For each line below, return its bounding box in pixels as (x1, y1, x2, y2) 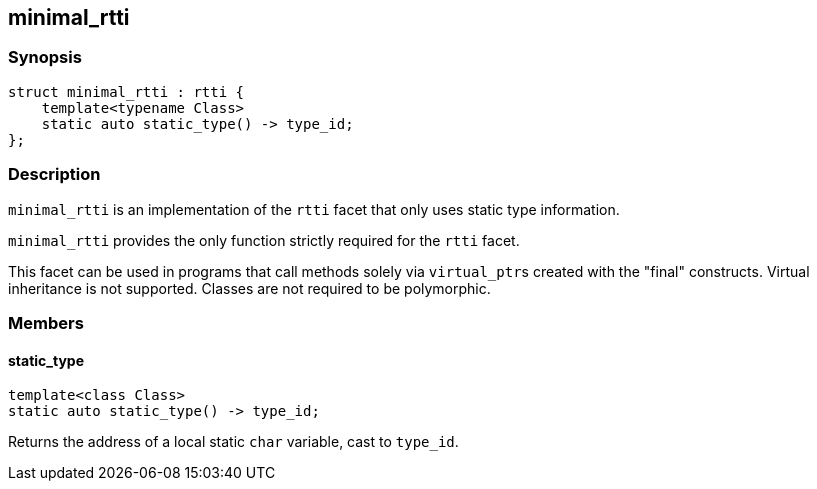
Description (8, 164, 101, 185)
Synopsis (8, 47, 82, 68)
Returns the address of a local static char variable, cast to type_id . (8, 433, 459, 451)
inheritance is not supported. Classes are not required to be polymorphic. (8, 279, 491, 297)
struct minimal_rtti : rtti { (8, 83, 245, 100)
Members (8, 312, 84, 333)
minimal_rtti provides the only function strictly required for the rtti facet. (8, 231, 520, 249)
